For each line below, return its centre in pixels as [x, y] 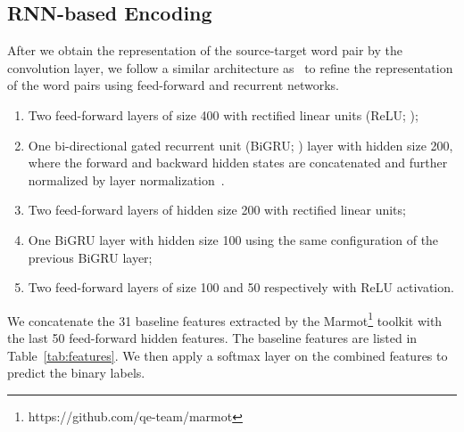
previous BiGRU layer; [90, 257]
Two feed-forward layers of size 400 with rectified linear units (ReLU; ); [223, 114]
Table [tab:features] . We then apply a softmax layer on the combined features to [228, 355]
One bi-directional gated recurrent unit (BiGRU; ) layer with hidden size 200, [240, 145]
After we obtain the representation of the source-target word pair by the [205, 50]
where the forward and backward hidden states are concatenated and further [238, 163]
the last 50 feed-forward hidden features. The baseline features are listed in [212, 337]
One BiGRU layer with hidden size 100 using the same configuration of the [233, 239]
